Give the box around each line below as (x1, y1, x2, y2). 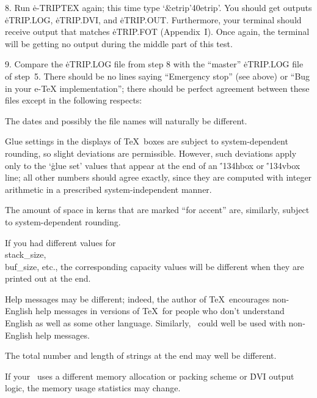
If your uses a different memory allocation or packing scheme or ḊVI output (5, 369, 294, 382)
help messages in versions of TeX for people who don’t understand (35, 304, 285, 317)
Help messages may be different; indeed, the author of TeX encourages (5, 292, 270, 305)
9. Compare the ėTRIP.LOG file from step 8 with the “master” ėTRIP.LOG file (5, 58, 304, 70)
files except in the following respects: (5, 94, 142, 107)
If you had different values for (5, 236, 116, 249)
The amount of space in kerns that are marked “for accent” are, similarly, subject (5, 203, 310, 216)
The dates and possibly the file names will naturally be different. (5, 114, 247, 127)
